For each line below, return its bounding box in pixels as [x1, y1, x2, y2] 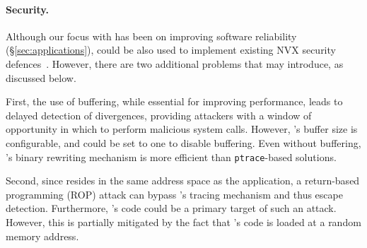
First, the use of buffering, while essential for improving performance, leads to [6, 94, 343, 109]
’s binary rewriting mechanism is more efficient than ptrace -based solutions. [6, 149, 337, 164]
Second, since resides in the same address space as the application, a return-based [6, 173, 360, 188]
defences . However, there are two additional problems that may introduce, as [6, 56, 344, 71]
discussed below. [6, 70, 76, 85]
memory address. [6, 228, 79, 243]
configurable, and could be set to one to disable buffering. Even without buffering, [6, 135, 361, 150]
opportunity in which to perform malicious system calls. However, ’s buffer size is [6, 122, 358, 136]
